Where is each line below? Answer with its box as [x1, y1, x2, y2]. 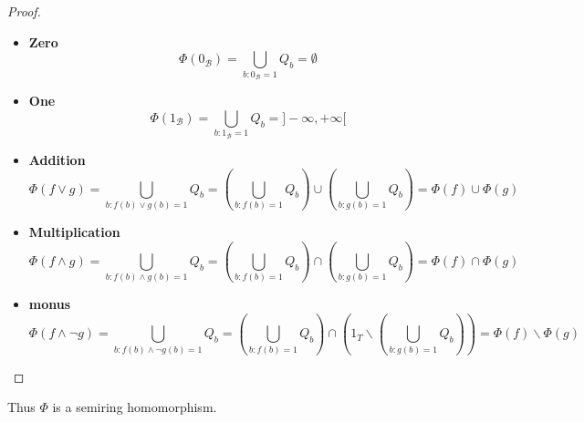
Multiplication [28, 222, 120, 242]
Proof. [7, 2, 41, 20]
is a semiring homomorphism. [52, 397, 217, 417]
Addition [28, 149, 86, 169]
